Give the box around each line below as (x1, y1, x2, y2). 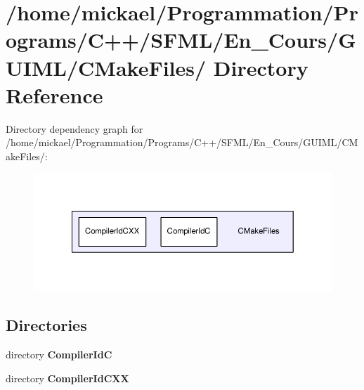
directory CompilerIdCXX (6, 370, 129, 385)
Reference (6, 80, 103, 109)
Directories (6, 314, 87, 336)
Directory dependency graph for (6, 121, 143, 136)
